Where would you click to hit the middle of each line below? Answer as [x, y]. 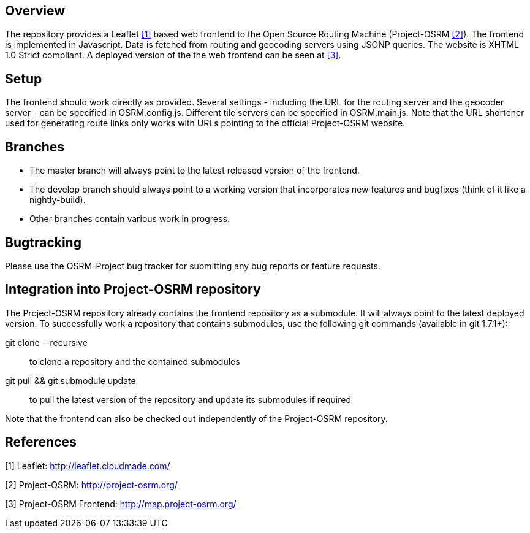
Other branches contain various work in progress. [130, 219]
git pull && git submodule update [70, 380]
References [41, 442]
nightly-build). [58, 200]
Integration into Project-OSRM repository [133, 290]
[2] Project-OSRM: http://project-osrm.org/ [91, 485]
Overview [35, 11]
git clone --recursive [46, 342]
